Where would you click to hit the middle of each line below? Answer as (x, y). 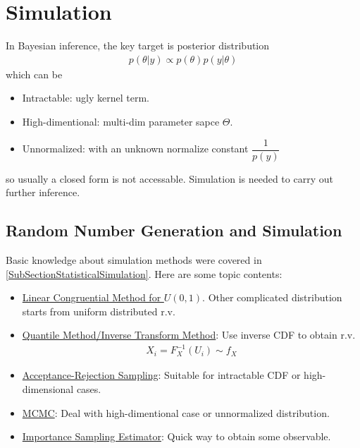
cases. (89, 389)
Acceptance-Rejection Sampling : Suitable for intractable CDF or (161, 375)
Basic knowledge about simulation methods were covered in (134, 259)
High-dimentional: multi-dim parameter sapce (121, 121)
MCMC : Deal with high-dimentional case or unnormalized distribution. (176, 412)
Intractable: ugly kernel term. (86, 98)
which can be (34, 74)
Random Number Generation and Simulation (174, 230)
